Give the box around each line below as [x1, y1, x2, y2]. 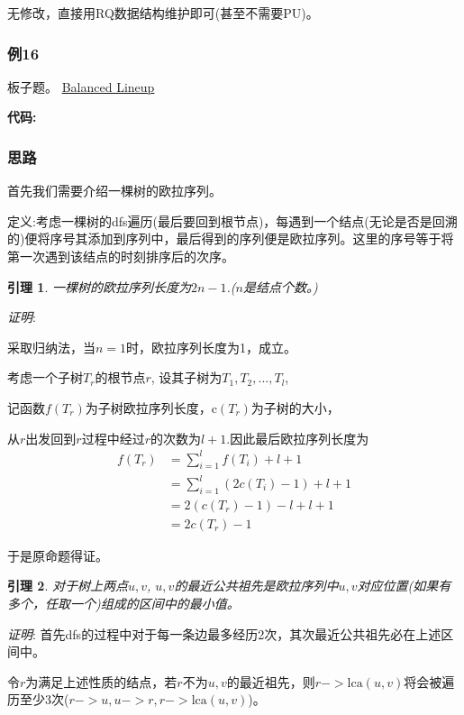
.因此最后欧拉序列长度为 [226, 428, 369, 447]
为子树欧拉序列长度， [85, 398, 212, 417]
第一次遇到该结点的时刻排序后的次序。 [7, 247, 234, 265]
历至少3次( [7, 690, 69, 709]
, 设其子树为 [150, 368, 223, 387]
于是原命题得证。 [7, 545, 108, 564]
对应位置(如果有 [357, 576, 451, 595]
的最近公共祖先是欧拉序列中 [174, 576, 339, 595]
